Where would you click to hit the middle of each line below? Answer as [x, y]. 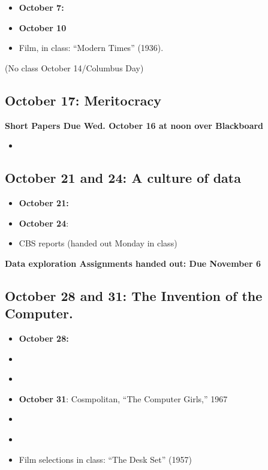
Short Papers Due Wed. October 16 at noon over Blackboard [134, 125]
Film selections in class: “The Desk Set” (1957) [105, 459]
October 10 [43, 27]
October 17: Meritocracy [83, 100]
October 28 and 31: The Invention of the [134, 295]
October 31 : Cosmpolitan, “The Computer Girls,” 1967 [123, 398]
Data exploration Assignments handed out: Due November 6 [133, 263]
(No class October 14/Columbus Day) [74, 67]
